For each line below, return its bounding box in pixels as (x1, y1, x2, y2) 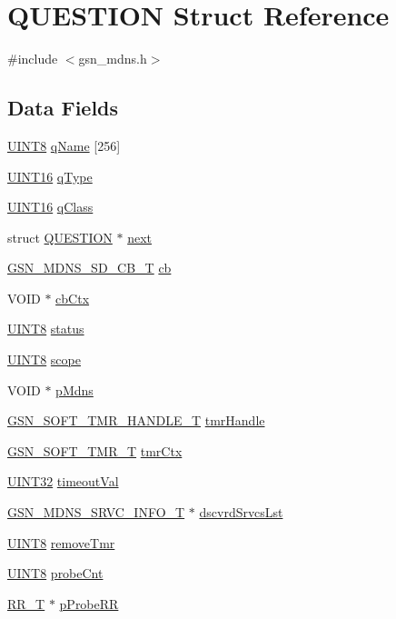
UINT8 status (7, 319, 84, 338)
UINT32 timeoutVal (7, 472, 119, 491)
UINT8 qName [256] (7, 135, 121, 155)
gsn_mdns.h (78, 49, 147, 68)
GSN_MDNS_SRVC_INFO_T (7, 503, 185, 522)
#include (7, 49, 58, 68)
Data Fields (7, 94, 119, 122)
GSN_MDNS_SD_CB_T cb (7, 258, 172, 277)
